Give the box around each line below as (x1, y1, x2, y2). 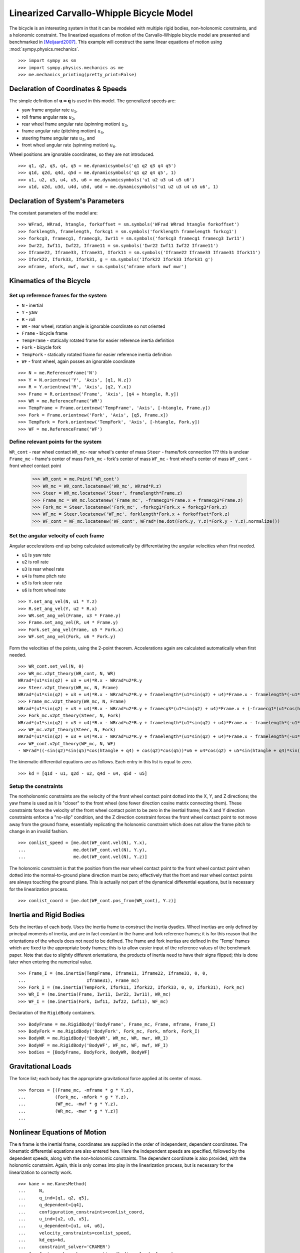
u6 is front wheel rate (21, 587, 66, 593)
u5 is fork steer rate (21, 580, 62, 586)
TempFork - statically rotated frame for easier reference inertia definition (21, 351, 172, 357)
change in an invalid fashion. (9, 828, 68, 834)
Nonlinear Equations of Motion (9, 1128, 107, 1136)
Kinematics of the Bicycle (9, 276, 91, 285)
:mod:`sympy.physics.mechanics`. (9, 46, 79, 52)
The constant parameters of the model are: (9, 210, 98, 216)
